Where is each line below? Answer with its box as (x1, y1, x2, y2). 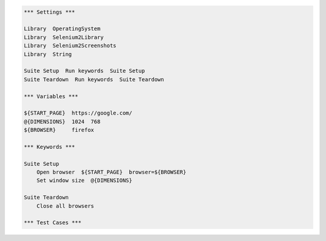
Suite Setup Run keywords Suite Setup (24, 67, 145, 75)
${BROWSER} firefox (24, 127, 95, 134)
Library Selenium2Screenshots (24, 42, 117, 49)
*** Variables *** (24, 93, 78, 99)
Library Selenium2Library (24, 34, 104, 40)
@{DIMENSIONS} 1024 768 (24, 118, 101, 125)
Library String (24, 51, 72, 57)
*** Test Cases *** (24, 219, 81, 226)
